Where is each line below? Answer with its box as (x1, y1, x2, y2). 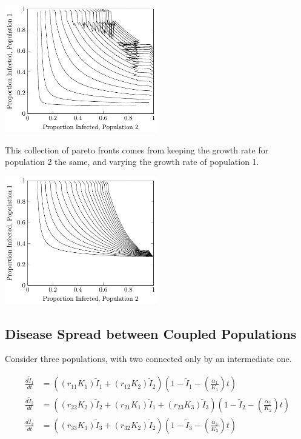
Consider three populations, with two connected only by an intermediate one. (5, 352, 292, 365)
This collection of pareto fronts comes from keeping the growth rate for (5, 143, 269, 156)
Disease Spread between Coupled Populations (5, 324, 297, 343)
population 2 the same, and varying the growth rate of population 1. (5, 155, 259, 168)
